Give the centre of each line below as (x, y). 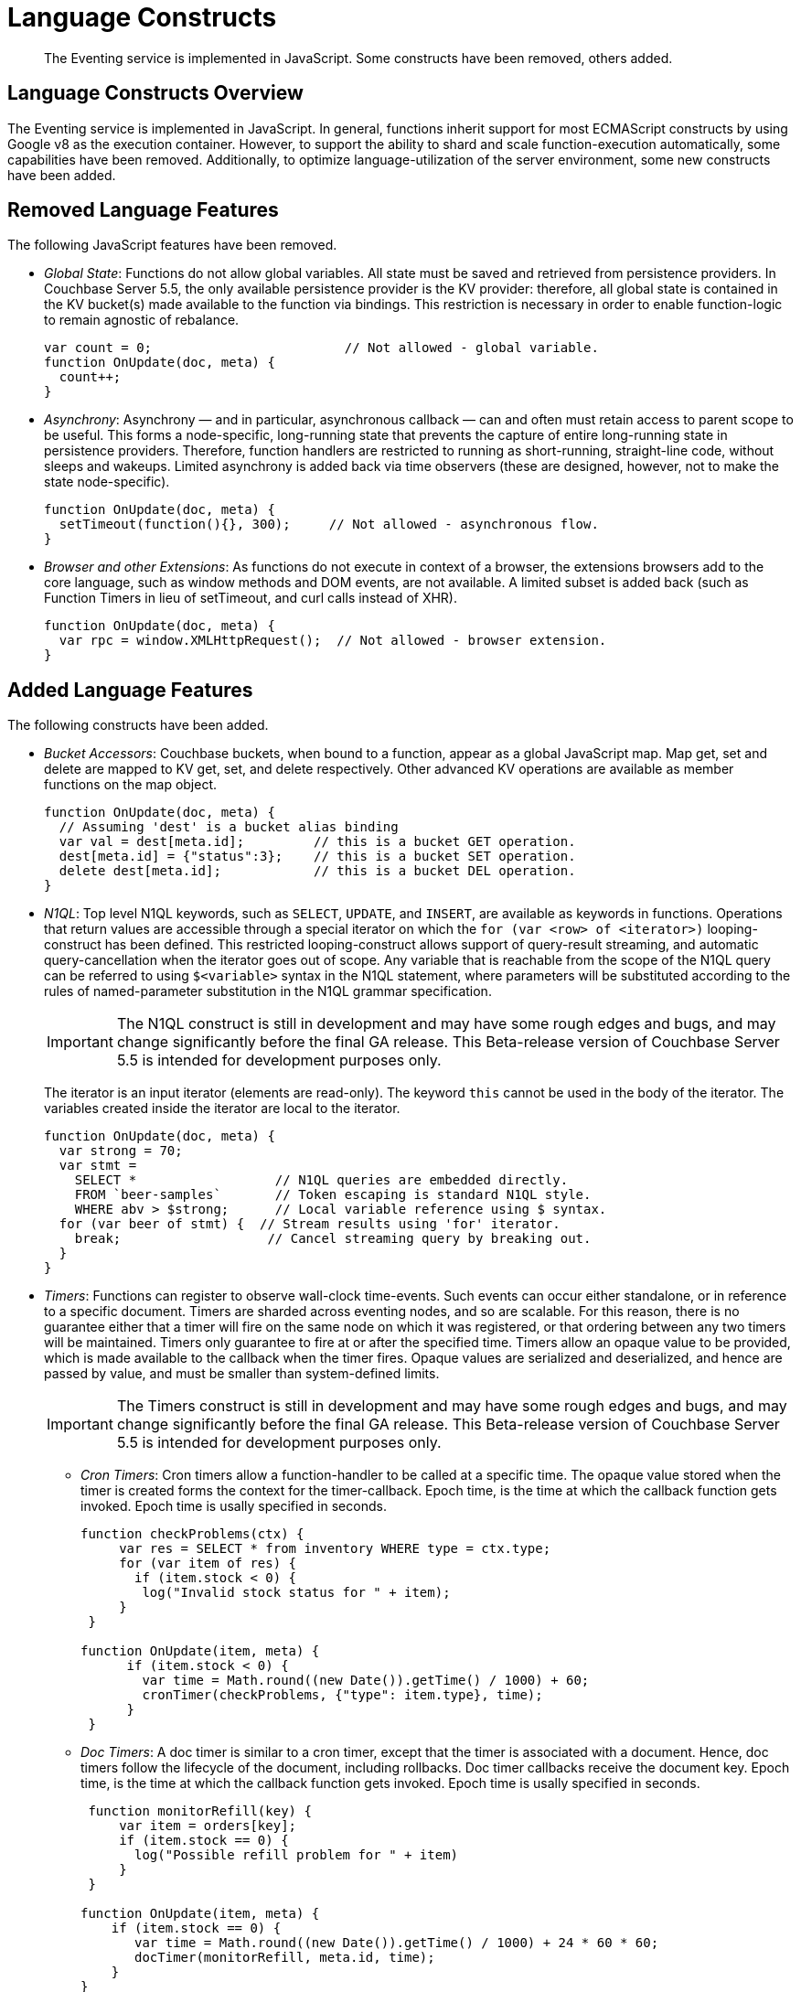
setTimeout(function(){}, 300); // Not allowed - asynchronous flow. (329, 525)
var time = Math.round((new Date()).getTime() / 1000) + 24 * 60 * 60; (397, 1943)
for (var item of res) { (208, 1564)
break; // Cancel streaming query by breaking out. (333, 1239)
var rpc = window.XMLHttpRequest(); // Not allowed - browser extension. (333, 641)
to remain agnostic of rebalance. (142, 320)
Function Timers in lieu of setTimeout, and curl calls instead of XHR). (251, 598)
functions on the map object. (131, 785)
